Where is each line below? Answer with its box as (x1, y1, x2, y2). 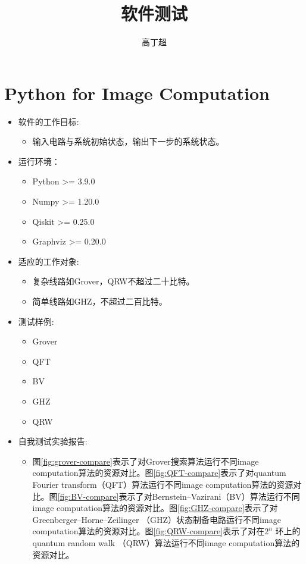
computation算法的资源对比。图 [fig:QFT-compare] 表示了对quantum (32, 466, 286, 479)
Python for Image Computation (4, 80, 270, 105)
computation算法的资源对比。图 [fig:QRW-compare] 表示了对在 (32, 525, 265, 537)
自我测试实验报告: (18, 435, 88, 447)
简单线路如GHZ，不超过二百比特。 (32, 295, 167, 307)
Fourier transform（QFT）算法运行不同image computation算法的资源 (32, 478, 293, 490)
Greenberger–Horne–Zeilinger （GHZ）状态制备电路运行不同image (32, 513, 281, 525)
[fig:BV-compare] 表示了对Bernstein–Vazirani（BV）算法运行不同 (57, 490, 300, 502)
